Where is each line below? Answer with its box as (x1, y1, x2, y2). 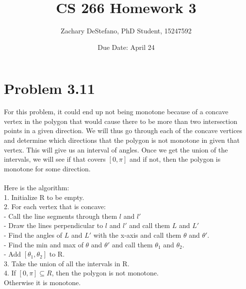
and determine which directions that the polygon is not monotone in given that (4, 135, 240, 145)
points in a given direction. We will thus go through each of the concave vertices (4, 125, 243, 136)
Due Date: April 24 (98, 42, 155, 52)
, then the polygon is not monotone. (51, 268, 159, 278)
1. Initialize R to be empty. (4, 192, 84, 202)
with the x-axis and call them (93, 229, 181, 240)
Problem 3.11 (4, 78, 95, 98)
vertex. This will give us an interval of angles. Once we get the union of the (4, 144, 228, 154)
